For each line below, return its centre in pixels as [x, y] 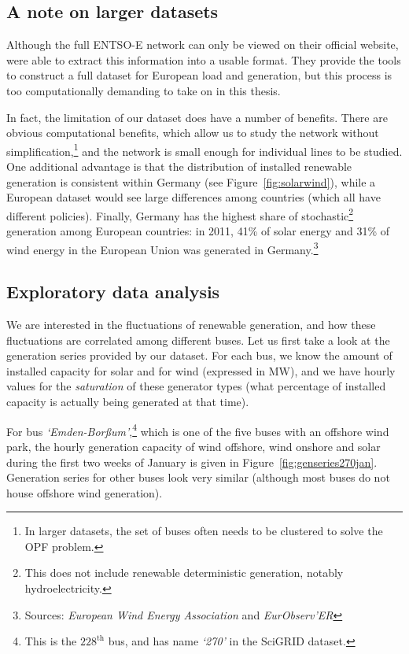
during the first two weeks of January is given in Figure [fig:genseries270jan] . [192, 462]
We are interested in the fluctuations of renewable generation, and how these [191, 325]
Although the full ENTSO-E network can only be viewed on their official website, [203, 44]
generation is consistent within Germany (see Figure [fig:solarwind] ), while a [191, 181]
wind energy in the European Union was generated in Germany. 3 [162, 248]
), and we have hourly [343, 370]
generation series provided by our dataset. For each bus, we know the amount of [199, 355]
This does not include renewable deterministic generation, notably [184, 573]
